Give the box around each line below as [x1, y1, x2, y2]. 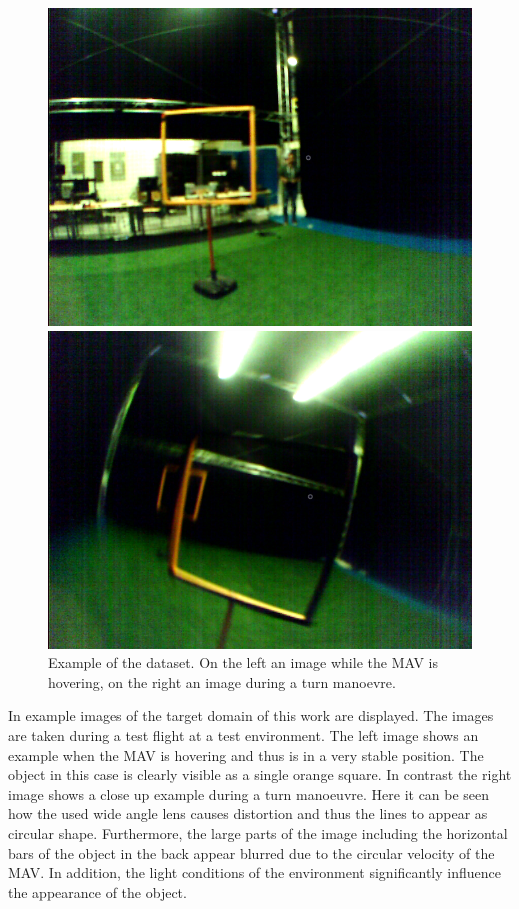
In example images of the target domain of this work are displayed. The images [8, 705, 494, 726]
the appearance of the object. [8, 881, 187, 902]
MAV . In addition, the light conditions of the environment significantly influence [8, 862, 501, 883]
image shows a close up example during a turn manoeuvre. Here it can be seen [8, 783, 490, 804]
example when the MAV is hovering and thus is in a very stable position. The [8, 744, 484, 765]
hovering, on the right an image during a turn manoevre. [48, 671, 396, 692]
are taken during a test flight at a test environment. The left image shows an [8, 724, 479, 745]
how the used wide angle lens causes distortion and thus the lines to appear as [8, 803, 488, 824]
